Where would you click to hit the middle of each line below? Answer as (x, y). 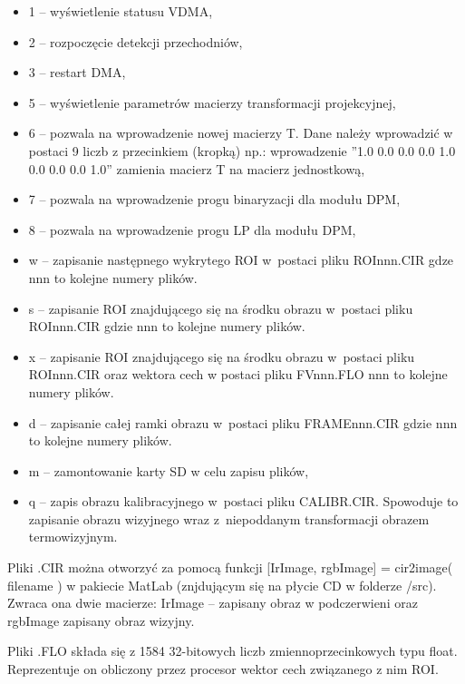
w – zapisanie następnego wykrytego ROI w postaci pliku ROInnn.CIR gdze (241, 260)
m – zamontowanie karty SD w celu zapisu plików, (169, 470)
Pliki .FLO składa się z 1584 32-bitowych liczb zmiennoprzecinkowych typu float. (232, 651)
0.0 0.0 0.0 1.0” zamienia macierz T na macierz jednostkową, (197, 168)
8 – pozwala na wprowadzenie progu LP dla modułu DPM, (192, 229)
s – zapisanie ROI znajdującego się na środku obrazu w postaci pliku (221, 308)
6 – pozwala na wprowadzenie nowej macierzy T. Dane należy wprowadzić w (241, 133)
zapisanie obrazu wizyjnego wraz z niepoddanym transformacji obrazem (229, 518)
